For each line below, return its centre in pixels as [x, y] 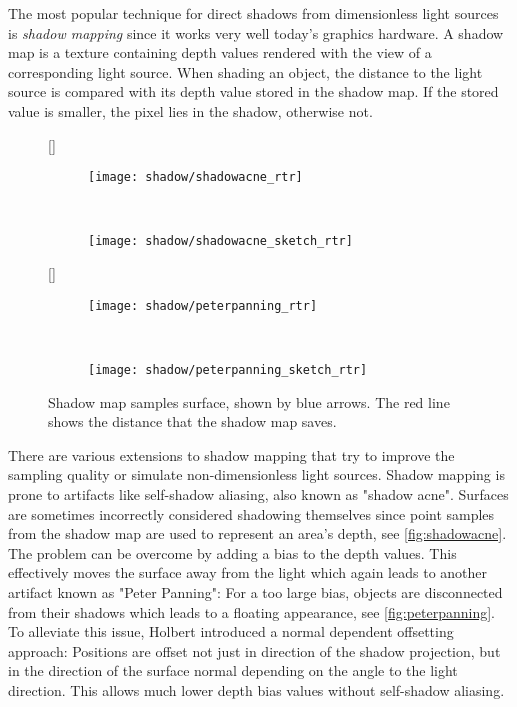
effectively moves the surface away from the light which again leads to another [248, 572]
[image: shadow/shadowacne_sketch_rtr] [220, 241]
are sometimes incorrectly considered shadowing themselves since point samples [251, 513]
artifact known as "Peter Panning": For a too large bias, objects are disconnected [255, 591]
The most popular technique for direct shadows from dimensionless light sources [253, 13]
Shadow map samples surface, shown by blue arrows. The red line [249, 401]
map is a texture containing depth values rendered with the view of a [220, 52]
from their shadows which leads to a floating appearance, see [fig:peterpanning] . [252, 611]
